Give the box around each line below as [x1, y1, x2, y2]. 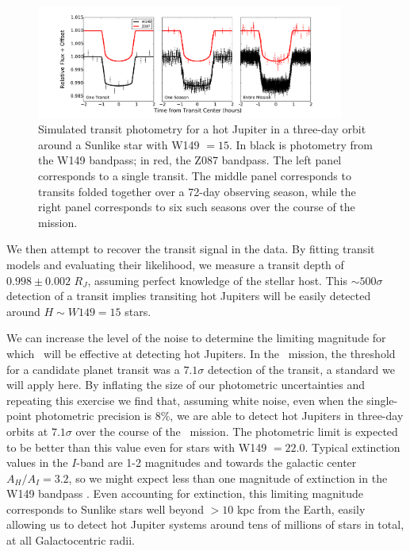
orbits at [6, 422, 48, 439]
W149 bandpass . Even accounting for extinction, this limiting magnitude [6, 485, 364, 502]
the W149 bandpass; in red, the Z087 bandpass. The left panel [38, 152, 342, 168]
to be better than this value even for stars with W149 [6, 438, 267, 455]
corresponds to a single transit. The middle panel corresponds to [38, 168, 351, 183]
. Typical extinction [305, 438, 400, 455]
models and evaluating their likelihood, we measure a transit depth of [6, 256, 344, 272]
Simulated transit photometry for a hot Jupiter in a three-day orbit [38, 121, 366, 137]
